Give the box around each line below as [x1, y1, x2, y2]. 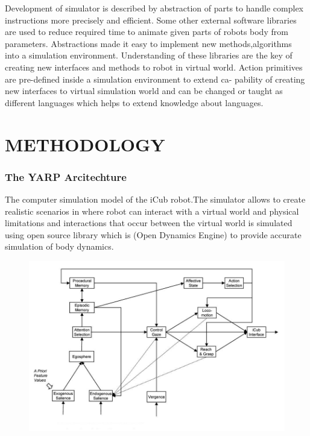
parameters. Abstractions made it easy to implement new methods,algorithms [5, 37, 292, 49]
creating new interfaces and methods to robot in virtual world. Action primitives [5, 60, 303, 73]
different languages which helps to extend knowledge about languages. [5, 96, 264, 109]
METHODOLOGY [5, 131, 165, 156]
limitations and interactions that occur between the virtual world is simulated [5, 216, 293, 229]
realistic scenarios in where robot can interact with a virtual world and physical [5, 204, 299, 217]
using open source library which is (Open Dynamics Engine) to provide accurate [5, 228, 302, 241]
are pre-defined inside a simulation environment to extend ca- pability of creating [5, 72, 305, 85]
